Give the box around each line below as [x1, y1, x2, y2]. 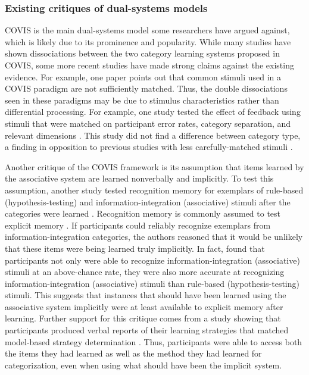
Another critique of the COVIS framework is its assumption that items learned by [5, 160, 304, 173]
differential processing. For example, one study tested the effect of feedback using [5, 105, 301, 118]
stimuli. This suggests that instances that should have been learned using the [5, 289, 286, 301]
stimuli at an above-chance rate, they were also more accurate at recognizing [5, 265, 285, 278]
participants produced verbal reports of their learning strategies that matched [5, 324, 289, 336]
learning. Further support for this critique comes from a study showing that [5, 312, 281, 324]
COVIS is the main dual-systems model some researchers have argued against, [5, 24, 290, 36]
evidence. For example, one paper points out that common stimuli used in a [5, 70, 282, 83]
